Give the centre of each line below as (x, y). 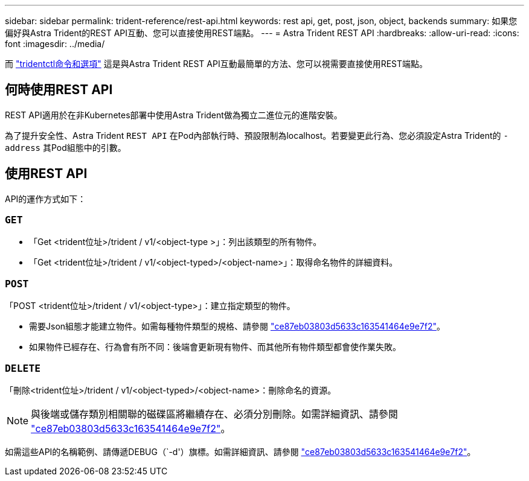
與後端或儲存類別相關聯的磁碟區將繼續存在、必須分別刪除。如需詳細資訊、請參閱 (215, 414)
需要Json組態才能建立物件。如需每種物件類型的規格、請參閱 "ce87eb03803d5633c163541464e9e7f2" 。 (237, 327)
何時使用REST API (59, 90)
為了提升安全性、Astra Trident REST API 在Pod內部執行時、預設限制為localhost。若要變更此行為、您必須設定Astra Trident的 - (257, 135)
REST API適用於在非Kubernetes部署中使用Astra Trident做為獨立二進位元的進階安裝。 (174, 115)
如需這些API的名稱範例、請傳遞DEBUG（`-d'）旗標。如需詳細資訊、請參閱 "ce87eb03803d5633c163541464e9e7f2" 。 (240, 451)
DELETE (23, 368)
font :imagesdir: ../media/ (55, 44)
